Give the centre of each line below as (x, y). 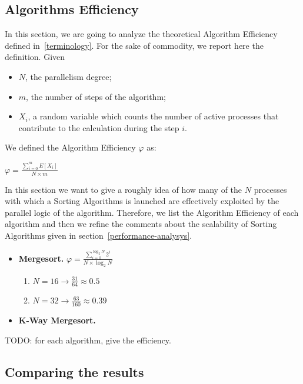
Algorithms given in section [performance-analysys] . (99, 235)
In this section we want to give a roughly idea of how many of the (124, 189)
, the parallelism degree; (69, 76)
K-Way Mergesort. (57, 320)
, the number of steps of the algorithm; (96, 96)
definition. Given (35, 57)
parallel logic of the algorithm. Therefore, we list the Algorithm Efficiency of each (152, 212)
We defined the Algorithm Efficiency (70, 147)
